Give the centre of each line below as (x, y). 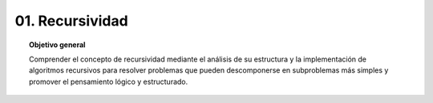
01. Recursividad (71, 21)
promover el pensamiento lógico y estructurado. (109, 81)
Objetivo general (57, 45)
